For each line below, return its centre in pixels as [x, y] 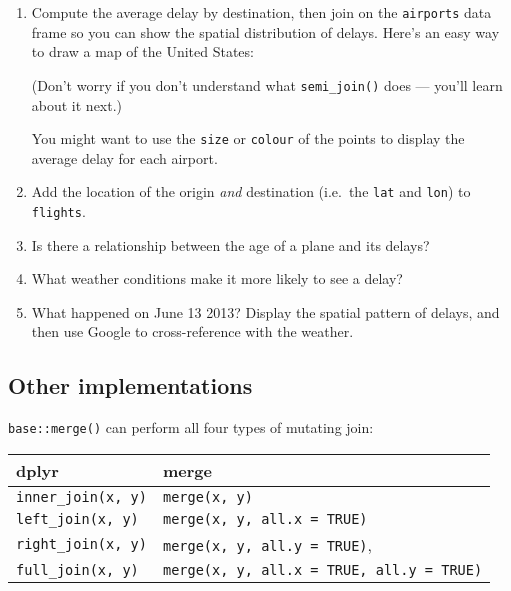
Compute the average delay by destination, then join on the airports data [261, 12]
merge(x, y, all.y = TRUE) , [267, 544]
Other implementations [130, 385]
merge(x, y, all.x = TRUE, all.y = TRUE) [322, 569]
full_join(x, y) [77, 569]
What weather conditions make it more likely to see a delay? [217, 278]
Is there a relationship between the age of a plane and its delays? [230, 244]
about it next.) [77, 104]
